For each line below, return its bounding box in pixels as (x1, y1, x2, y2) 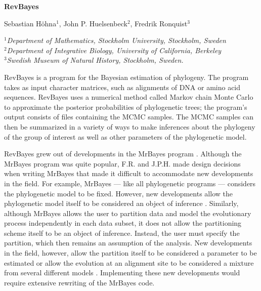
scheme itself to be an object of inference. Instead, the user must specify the (4, 227, 240, 238)
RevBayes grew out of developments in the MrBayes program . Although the (4, 148, 242, 159)
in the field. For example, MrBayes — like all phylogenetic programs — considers (4, 178, 256, 188)
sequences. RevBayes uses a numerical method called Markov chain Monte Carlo (4, 92, 253, 102)
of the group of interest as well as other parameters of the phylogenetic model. (4, 131, 247, 142)
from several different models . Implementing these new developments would (4, 267, 240, 278)
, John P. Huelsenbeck (59, 18, 127, 28)
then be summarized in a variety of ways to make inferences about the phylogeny (4, 121, 255, 132)
